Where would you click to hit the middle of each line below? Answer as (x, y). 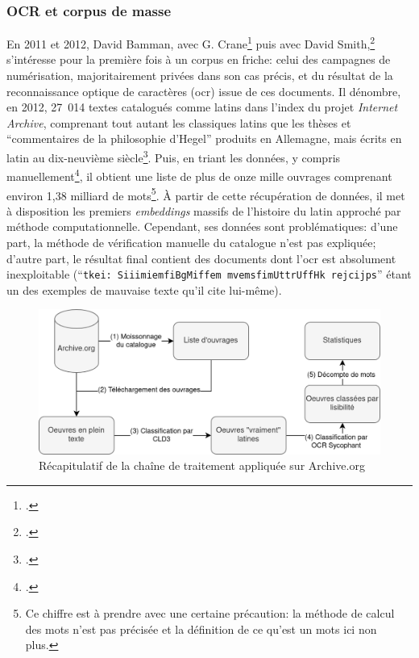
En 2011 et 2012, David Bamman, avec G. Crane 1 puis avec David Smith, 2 (191, 42)
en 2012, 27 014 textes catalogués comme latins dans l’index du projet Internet (202, 107)
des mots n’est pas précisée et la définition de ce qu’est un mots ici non (201, 629)
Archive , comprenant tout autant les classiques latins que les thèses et (179, 122)
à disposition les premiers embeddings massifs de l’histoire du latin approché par (204, 210)
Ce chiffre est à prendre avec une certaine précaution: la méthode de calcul (210, 613)
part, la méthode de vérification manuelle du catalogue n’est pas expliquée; (191, 242)
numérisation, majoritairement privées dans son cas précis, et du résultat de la (200, 75)
